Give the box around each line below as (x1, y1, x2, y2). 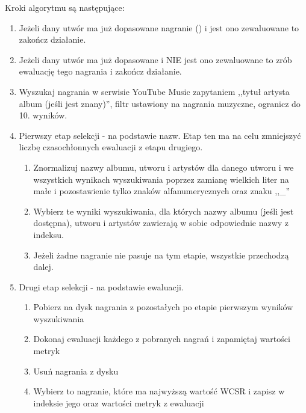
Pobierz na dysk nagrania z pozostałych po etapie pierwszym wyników (33, 301, 293, 313)
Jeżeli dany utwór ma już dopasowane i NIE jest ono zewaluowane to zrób (19, 53, 292, 66)
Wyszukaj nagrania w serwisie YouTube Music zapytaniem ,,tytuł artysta (19, 85, 290, 97)
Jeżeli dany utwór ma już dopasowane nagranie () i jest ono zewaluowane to (19, 21, 299, 34)
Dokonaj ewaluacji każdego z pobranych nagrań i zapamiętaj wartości (33, 332, 290, 345)
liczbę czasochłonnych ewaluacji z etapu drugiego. (19, 141, 203, 153)
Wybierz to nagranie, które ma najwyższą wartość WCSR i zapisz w (33, 385, 285, 397)
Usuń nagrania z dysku (33, 364, 119, 377)
